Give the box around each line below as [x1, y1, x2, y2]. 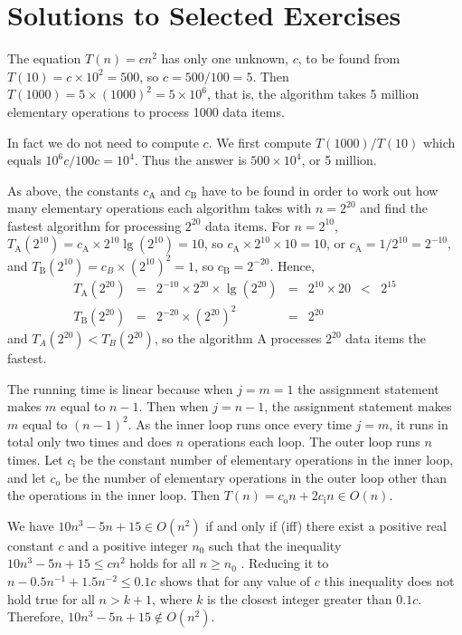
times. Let [7, 450, 63, 468]
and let [7, 467, 46, 486]
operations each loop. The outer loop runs [187, 432, 420, 451]
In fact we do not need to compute [7, 132, 199, 151]
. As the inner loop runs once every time [127, 414, 352, 433]
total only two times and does [7, 432, 173, 451]
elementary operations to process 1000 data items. [7, 101, 285, 120]
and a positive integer [68, 535, 188, 554]
